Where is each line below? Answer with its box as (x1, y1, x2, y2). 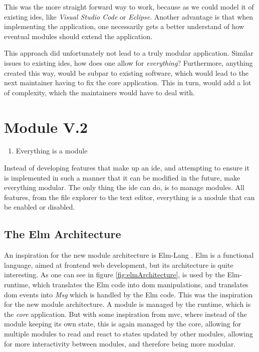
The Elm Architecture (4, 226, 121, 242)
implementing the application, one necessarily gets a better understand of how (4, 21, 244, 32)
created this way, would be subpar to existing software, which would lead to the (4, 67, 249, 78)
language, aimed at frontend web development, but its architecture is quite (4, 259, 233, 270)
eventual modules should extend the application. (4, 31, 153, 41)
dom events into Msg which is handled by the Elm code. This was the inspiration (4, 289, 253, 299)
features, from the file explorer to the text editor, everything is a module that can (4, 192, 255, 202)
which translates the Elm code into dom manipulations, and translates (32, 279, 248, 290)
